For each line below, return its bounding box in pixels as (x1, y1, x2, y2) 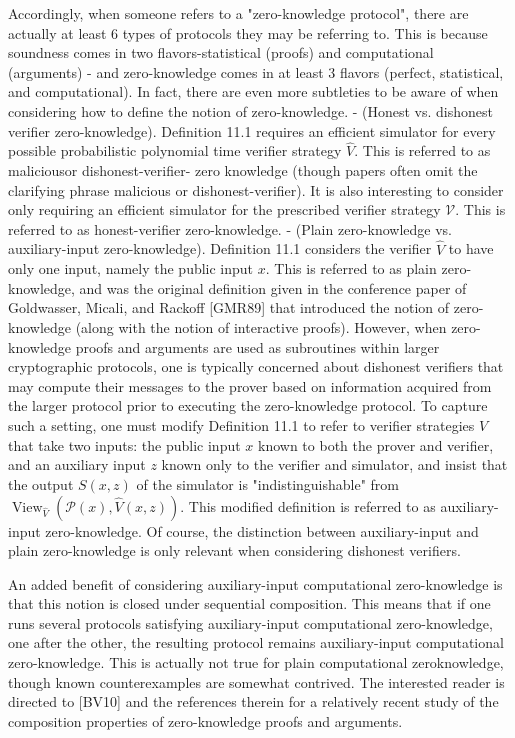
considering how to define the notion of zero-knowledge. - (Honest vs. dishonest (8, 100, 494, 121)
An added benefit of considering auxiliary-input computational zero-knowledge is (8, 573, 503, 594)
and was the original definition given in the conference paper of (79, 277, 467, 298)
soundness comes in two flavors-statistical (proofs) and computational (8, 42, 434, 63)
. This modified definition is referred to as (180, 495, 436, 516)
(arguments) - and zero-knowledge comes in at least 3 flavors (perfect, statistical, (8, 61, 504, 82)
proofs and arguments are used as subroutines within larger (75, 336, 440, 357)
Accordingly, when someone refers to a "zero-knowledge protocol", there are (8, 3, 469, 23)
